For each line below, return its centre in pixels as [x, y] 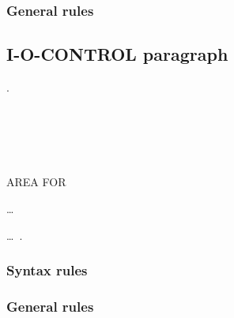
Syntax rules [47, 270]
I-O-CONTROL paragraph [117, 54]
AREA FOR [36, 182]
